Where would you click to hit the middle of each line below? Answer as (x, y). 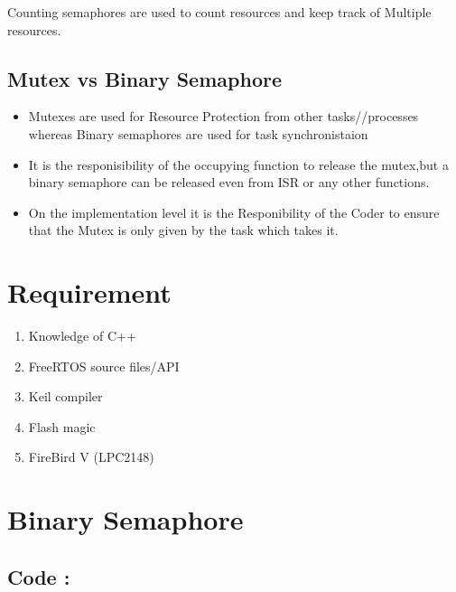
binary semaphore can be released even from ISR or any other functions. (229, 182)
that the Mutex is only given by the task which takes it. (183, 230)
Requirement (89, 292)
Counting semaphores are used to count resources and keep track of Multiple (219, 12)
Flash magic (62, 426)
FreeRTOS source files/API (104, 366)
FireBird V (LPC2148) (91, 457)
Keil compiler (65, 396)
